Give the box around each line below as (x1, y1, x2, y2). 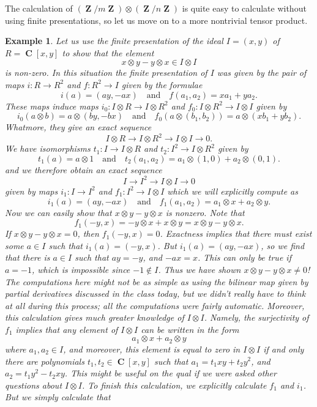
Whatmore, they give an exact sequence (5, 121, 152, 133)
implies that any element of (15, 323, 118, 335)
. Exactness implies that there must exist (160, 227, 312, 240)
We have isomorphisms (5, 142, 91, 155)
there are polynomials (5, 354, 84, 367)
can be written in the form (141, 323, 239, 335)
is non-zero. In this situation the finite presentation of (5, 66, 207, 79)
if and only (263, 342, 304, 355)
